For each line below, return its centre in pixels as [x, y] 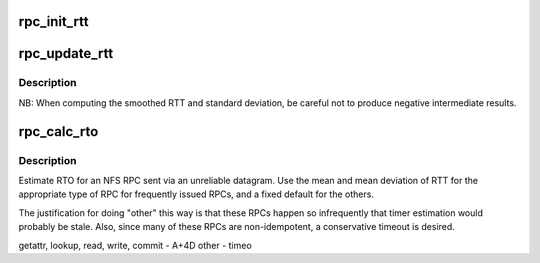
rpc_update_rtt [66, 53]
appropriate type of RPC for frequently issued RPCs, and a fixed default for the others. [196, 194]
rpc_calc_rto [58, 131]
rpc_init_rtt [53, 21]
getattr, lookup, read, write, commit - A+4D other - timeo [135, 245]
